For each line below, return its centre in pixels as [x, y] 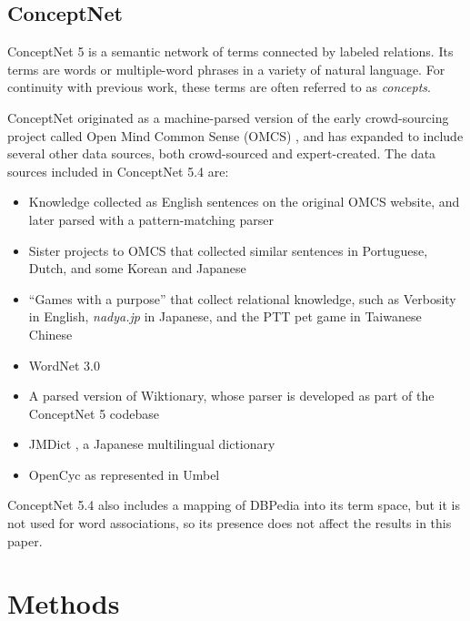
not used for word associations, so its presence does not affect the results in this [230, 523]
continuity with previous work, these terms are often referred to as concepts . [219, 87]
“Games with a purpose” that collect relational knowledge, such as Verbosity [242, 298]
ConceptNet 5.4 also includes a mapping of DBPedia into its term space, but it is [234, 505]
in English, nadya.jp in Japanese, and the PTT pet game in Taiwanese [225, 316]
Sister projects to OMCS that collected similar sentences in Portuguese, [228, 250]
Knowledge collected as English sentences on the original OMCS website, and [244, 202]
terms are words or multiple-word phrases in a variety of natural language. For [226, 69]
